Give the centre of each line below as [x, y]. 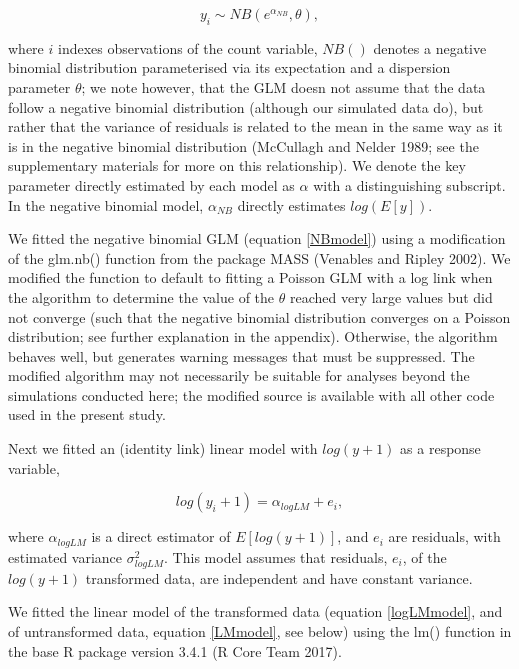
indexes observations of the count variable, [187, 47]
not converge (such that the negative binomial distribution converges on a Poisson [259, 316]
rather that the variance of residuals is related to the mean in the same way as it [255, 126]
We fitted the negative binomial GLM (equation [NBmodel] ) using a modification [257, 238]
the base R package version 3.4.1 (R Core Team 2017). [175, 650]
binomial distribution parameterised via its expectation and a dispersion [229, 67]
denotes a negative [430, 47]
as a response [440, 448]
